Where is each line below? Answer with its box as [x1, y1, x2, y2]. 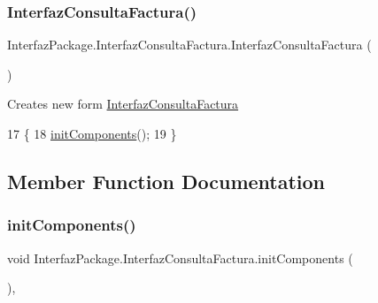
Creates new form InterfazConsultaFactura [7, 95, 239, 113]
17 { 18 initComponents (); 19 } [7, 125, 177, 142]
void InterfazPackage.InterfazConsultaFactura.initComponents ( [7, 248, 353, 267]
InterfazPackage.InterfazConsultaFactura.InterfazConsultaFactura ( [7, 35, 372, 54]
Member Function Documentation [7, 167, 326, 194]
